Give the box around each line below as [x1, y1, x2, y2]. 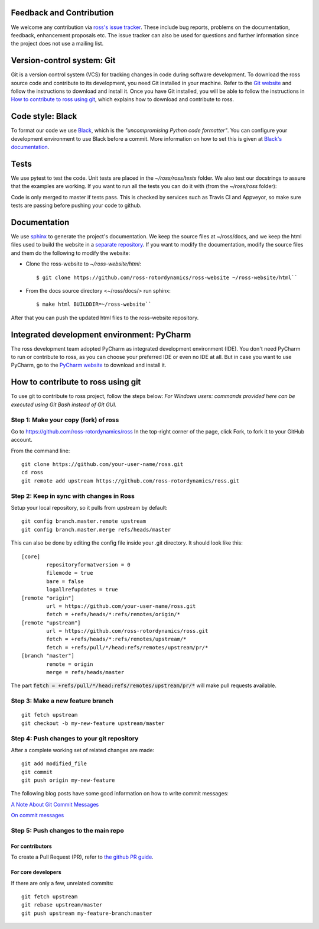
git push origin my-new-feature [21, 777, 115, 784]
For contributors [11, 843, 53, 850]
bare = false [46, 578, 84, 585]
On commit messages [11, 812, 64, 819]
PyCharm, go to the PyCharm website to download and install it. [11, 361, 167, 369]
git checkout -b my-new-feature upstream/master [21, 720, 165, 727]
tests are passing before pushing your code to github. [11, 202, 142, 209]
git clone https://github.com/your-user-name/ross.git [21, 461, 184, 468]
